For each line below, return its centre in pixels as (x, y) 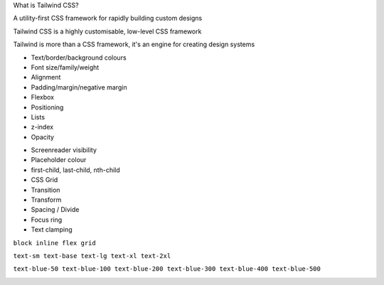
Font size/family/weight (65, 67)
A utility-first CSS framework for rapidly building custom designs (108, 18)
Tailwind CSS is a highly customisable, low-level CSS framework (107, 31)
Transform (46, 200)
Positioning (47, 107)
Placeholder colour (59, 160)
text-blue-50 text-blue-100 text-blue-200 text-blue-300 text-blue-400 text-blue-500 (167, 269)
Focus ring (47, 220)
